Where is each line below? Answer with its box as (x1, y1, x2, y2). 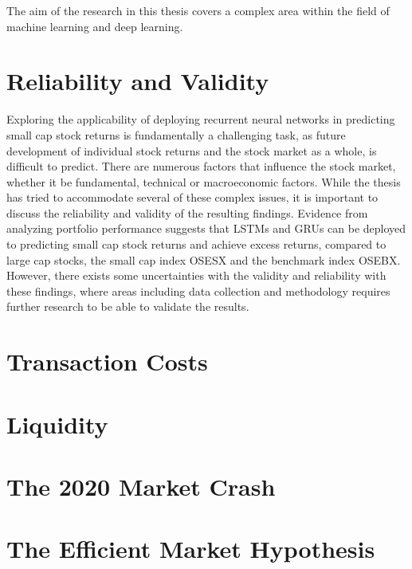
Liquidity (6, 407, 108, 440)
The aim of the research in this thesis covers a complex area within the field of (6, 2, 390, 18)
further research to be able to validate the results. (6, 298, 249, 315)
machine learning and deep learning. (6, 18, 183, 34)
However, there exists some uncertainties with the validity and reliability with (6, 267, 386, 284)
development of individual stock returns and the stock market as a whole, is (6, 142, 377, 159)
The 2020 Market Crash (6, 469, 276, 502)
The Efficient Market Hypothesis (6, 532, 375, 565)
